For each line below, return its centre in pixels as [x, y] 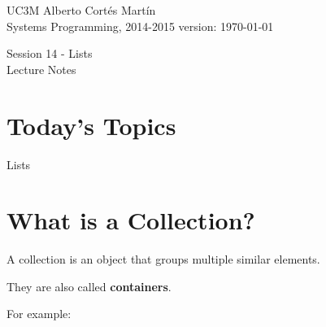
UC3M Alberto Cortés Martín [81, 10]
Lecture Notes [41, 69]
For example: [39, 314]
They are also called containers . [89, 286]
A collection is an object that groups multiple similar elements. [163, 259]
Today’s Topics [91, 125]
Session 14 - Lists [50, 53]
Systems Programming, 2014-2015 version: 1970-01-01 [140, 26]
